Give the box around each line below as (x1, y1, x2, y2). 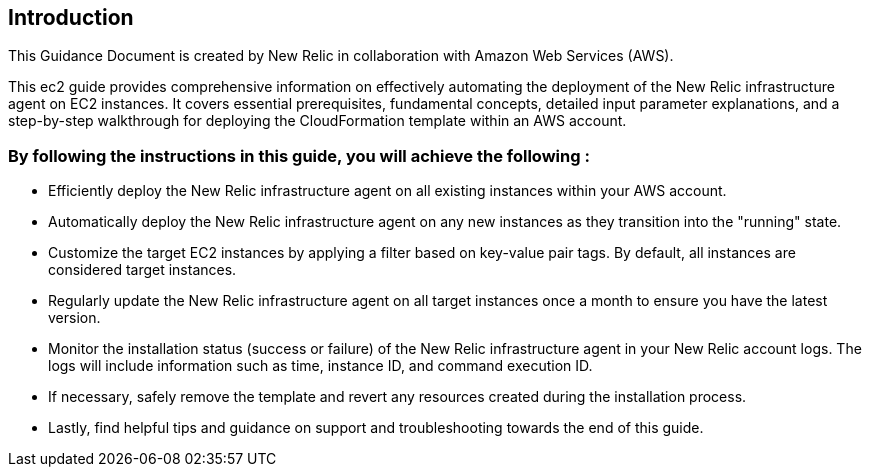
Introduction (8, 5, 134, 30)
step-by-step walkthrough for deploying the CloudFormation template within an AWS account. (8, 112, 627, 130)
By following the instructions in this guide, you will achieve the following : (8, 145, 590, 166)
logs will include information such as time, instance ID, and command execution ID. (48, 357, 593, 375)
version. (48, 309, 101, 327)
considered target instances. (48, 261, 237, 279)
